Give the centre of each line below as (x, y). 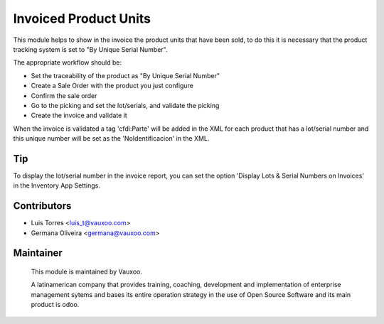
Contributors (42, 206)
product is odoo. (55, 305)
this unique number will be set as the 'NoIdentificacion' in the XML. (111, 139)
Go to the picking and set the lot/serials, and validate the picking (125, 105)
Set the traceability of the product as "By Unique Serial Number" (126, 75)
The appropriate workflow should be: (68, 63)
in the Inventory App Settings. (57, 185)
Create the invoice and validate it (79, 115)
